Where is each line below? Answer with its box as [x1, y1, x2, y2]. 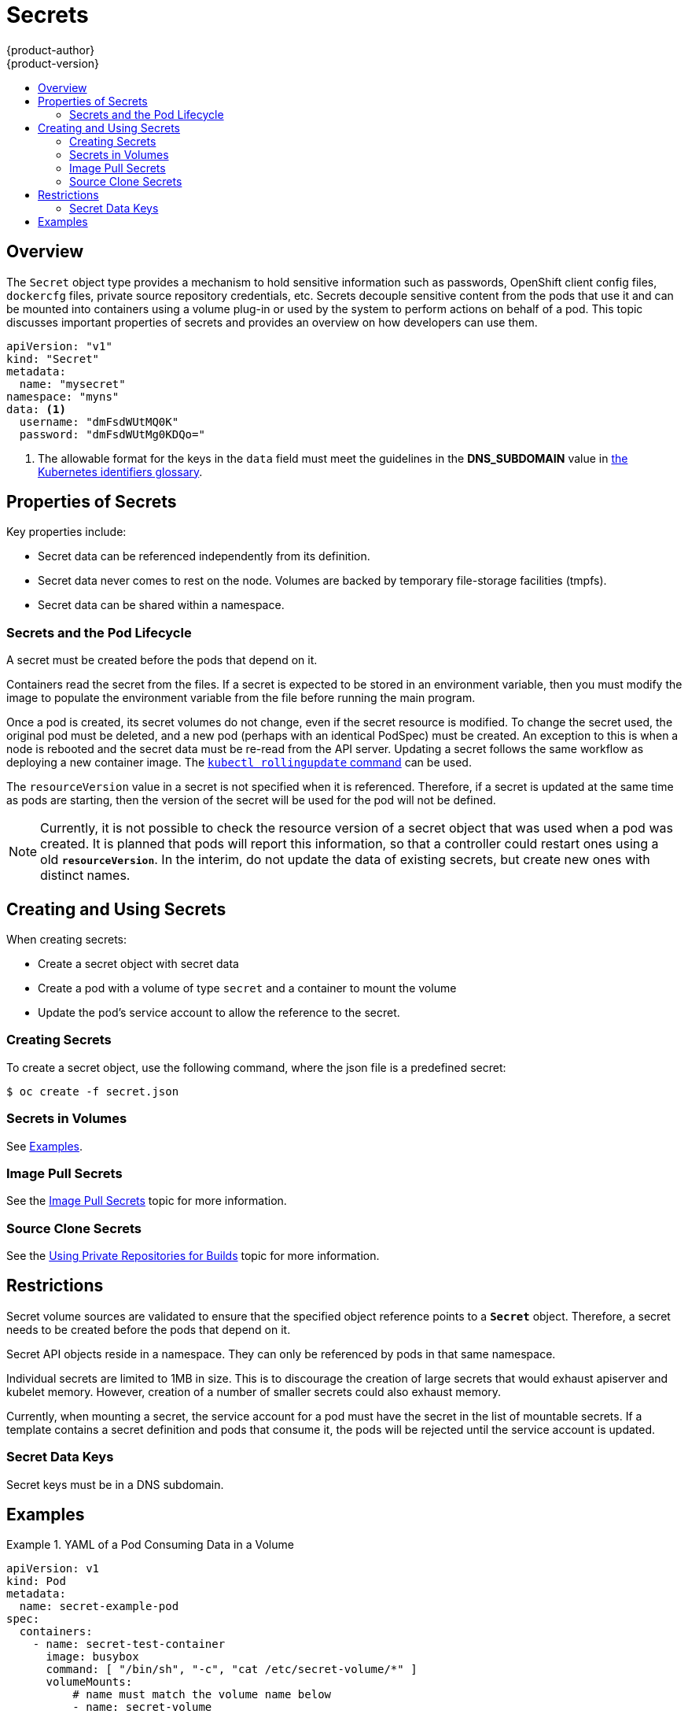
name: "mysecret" [19, 377, 126, 390]
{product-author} [6, 42, 95, 57]
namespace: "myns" [6, 390, 120, 403]
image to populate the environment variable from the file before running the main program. [6, 691, 476, 705]
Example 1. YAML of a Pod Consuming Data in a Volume [6, 1538, 294, 1552]
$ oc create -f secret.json [6, 1084, 179, 1098]
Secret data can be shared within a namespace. [38, 598, 285, 612]
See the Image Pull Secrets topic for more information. [6, 1194, 287, 1208]
